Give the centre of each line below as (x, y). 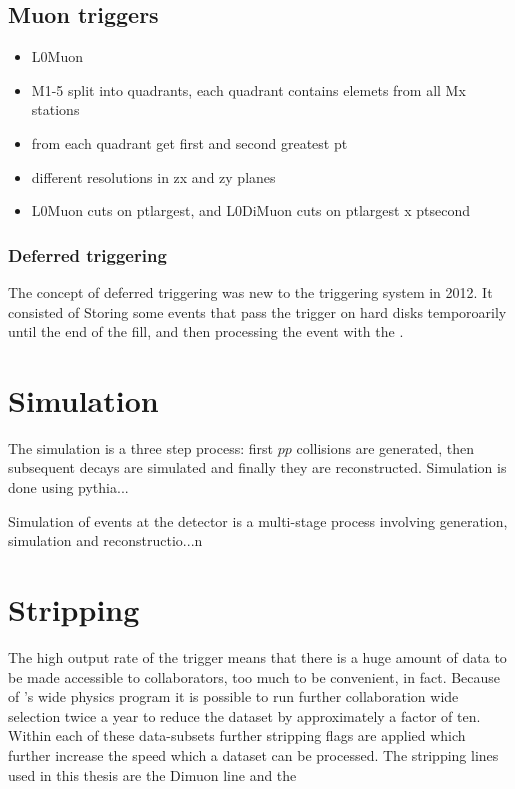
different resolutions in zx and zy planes (153, 176)
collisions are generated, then (385, 447)
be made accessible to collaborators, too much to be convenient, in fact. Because (254, 676)
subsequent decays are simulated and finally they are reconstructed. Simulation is (257, 467)
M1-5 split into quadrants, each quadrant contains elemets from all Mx (248, 89)
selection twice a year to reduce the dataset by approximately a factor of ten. (244, 715)
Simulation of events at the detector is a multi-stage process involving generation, (258, 520)
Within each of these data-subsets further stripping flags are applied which (237, 735)
